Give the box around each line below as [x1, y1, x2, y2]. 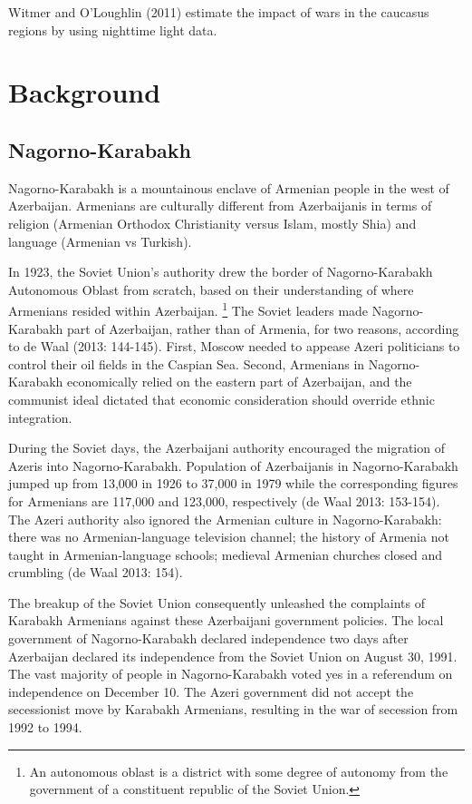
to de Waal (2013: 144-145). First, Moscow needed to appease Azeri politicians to [8, 337, 460, 356]
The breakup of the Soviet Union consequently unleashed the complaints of [8, 593, 425, 612]
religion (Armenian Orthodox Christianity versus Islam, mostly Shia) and [8, 213, 417, 232]
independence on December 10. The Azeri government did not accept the [8, 681, 414, 701]
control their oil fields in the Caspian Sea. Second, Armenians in [8, 354, 365, 373]
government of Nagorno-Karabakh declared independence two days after [8, 629, 409, 648]
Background [8, 74, 161, 111]
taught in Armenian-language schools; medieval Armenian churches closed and [8, 544, 443, 564]
